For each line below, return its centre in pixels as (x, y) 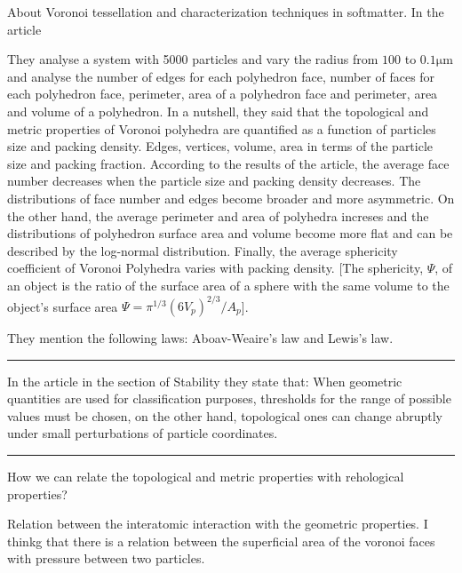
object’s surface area (63, 306)
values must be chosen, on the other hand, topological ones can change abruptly (225, 415)
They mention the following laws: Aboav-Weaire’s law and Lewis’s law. (200, 338)
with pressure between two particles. (106, 558)
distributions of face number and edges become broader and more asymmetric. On (231, 198)
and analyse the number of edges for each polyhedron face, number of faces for (221, 76)
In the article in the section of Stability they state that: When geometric (205, 381)
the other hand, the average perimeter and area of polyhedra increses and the (218, 215)
